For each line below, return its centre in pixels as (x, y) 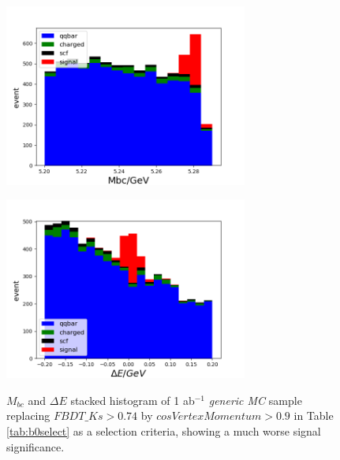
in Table (314, 415)
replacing (28, 415)
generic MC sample (255, 400)
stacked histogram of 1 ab (133, 400)
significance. (35, 446)
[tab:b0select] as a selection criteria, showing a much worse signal (164, 430)
